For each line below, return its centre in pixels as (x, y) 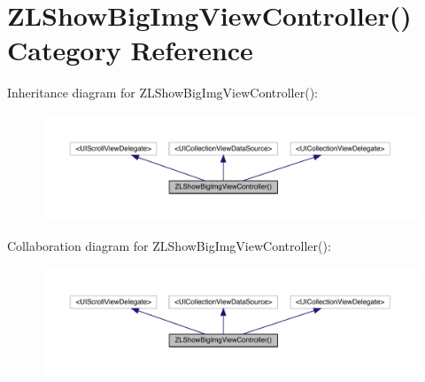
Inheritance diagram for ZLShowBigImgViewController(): (162, 93)
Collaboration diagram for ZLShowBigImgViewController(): (169, 246)
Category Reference (130, 50)
